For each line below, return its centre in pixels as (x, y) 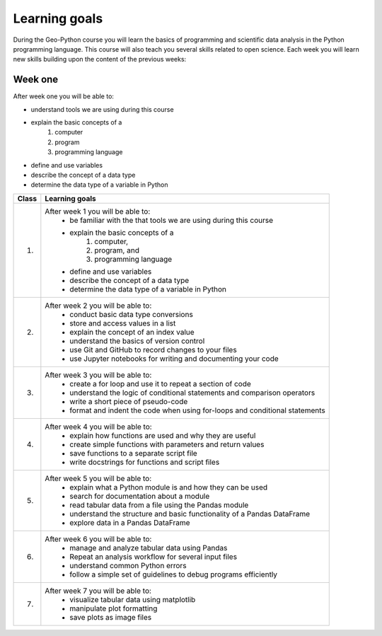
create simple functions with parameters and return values (167, 444)
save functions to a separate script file (133, 453)
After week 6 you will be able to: (98, 539)
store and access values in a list (123, 323)
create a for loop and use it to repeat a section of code (160, 383)
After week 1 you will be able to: (98, 211)
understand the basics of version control (137, 341)
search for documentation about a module (140, 496)
